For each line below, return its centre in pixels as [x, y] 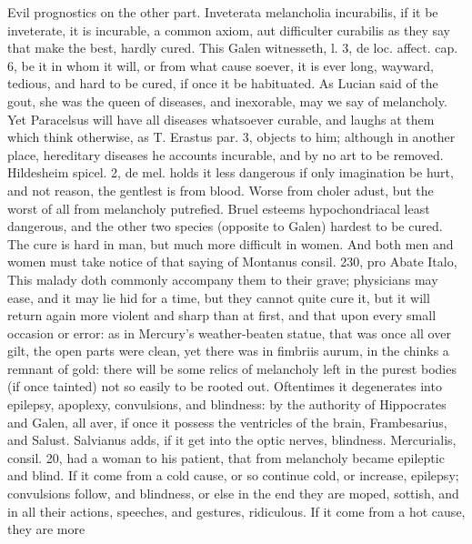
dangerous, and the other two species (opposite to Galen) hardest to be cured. [225, 226]
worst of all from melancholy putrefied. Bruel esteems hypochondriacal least [219, 208]
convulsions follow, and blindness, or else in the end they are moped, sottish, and [233, 494]
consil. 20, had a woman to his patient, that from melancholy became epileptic [226, 457]
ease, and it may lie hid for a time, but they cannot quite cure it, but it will [219, 297]
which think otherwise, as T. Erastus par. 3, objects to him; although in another [231, 137]
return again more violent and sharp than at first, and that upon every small [222, 315]
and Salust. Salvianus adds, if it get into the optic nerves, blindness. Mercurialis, [232, 440]
